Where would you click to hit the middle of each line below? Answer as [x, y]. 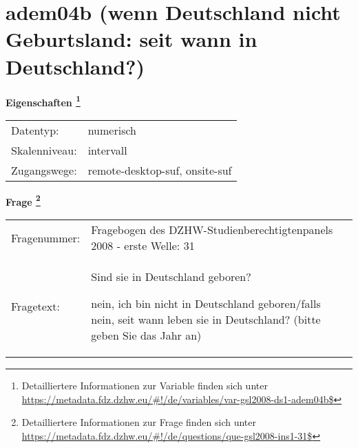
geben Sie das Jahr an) [146, 335]
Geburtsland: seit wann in [131, 39]
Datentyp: [35, 130]
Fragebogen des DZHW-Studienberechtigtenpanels [212, 230]
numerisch [112, 130]
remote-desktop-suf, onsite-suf [160, 170]
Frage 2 [23, 200]
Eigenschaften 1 [43, 101]
